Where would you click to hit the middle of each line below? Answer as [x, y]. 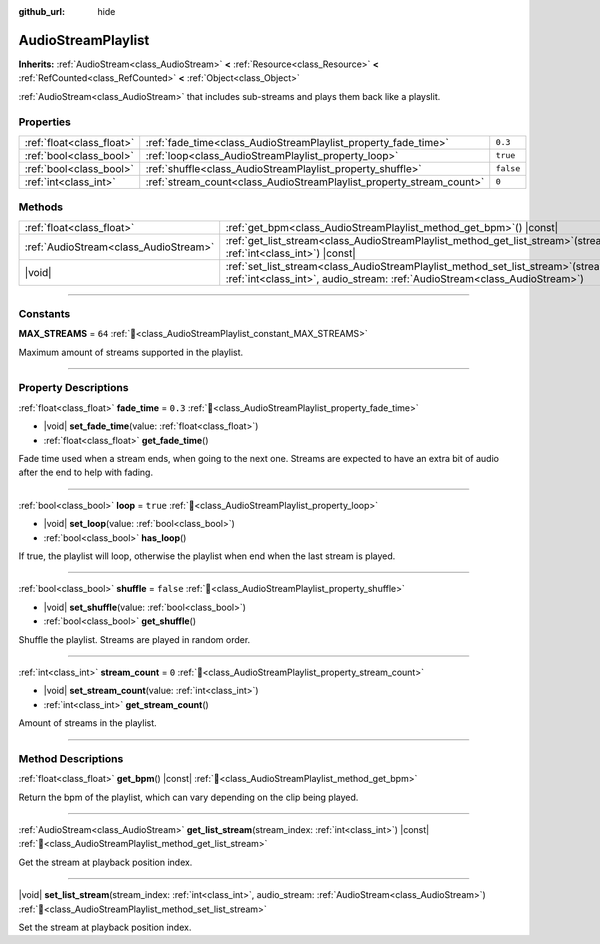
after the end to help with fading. [86, 472]
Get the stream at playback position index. [105, 862]
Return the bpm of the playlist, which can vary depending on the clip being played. [188, 797]
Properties [45, 122]
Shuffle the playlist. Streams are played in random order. [134, 639]
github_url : [41, 11]
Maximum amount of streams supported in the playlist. [131, 352]
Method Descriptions [71, 758]
